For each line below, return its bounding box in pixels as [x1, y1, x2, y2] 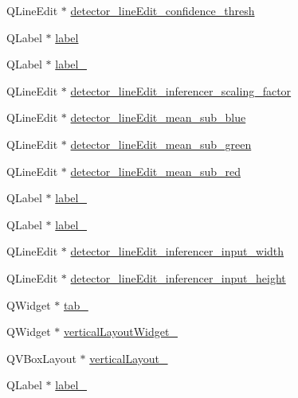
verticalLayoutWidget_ [63, 323, 178, 340]
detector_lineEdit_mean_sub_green [70, 135, 252, 152]
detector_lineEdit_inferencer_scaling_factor [70, 82, 292, 99]
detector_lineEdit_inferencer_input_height [70, 269, 286, 286]
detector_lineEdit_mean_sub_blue [70, 109, 246, 126]
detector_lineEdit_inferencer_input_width [70, 243, 284, 259]
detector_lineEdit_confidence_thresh [70, 2, 255, 18]
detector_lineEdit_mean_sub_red [70, 162, 241, 179]
